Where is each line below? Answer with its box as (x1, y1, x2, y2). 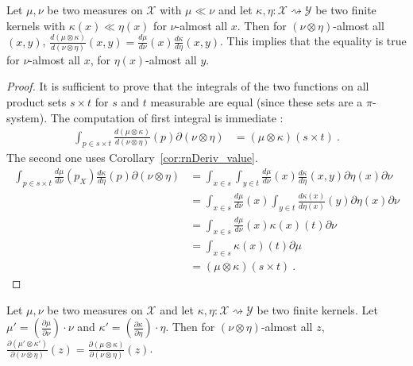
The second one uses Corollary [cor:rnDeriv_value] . (6, 149, 258, 166)
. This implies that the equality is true (220, 33, 407, 49)
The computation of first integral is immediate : (50, 109, 284, 125)
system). (6, 109, 48, 125)
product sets (6, 94, 67, 110)
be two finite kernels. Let (257, 301, 378, 318)
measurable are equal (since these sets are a (150, 94, 363, 110)
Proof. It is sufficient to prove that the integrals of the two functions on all (6, 78, 369, 94)
